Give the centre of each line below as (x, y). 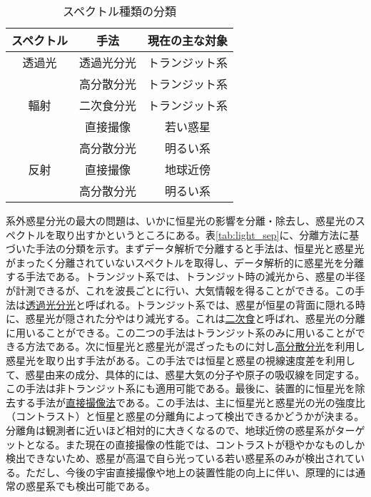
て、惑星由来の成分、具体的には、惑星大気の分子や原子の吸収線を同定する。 (185, 374)
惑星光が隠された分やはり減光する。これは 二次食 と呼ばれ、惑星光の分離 (195, 318)
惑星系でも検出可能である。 (90, 486)
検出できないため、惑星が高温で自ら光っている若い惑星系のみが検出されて (180, 458)
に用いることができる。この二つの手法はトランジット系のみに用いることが (181, 332)
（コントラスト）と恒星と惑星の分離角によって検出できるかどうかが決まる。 (185, 416)
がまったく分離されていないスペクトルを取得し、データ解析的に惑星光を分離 (185, 262)
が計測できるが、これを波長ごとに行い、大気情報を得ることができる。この (181, 290)
